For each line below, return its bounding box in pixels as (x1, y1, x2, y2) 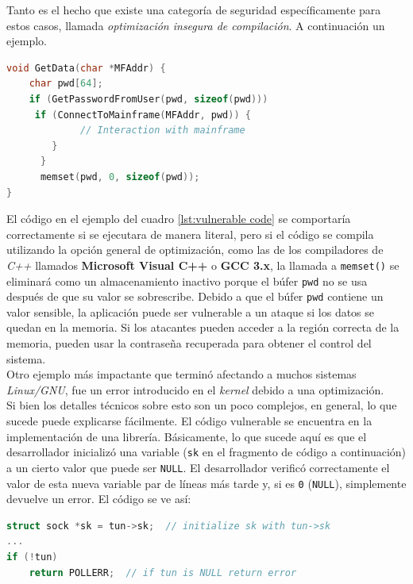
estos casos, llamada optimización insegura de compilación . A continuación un (6, 17, 385, 33)
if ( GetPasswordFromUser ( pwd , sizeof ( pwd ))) (29, 93, 268, 105)
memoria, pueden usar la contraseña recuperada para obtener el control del (6, 335, 372, 352)
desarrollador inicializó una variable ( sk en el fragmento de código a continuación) (6, 444, 407, 460)
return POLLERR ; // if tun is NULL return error (29, 567, 297, 578)
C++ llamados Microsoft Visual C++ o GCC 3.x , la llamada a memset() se (6, 256, 399, 273)
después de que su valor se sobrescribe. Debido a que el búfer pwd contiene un (6, 288, 384, 305)
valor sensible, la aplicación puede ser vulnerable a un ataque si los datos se (6, 303, 375, 320)
